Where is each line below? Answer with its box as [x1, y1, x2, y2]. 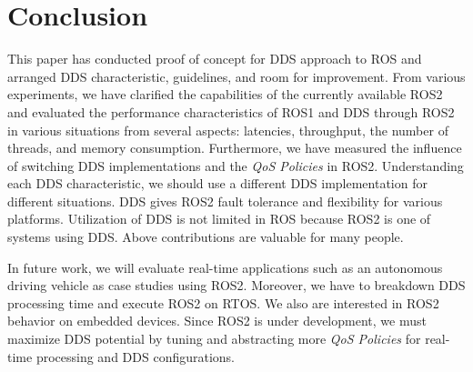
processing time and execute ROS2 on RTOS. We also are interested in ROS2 [7, 293, 439, 312]
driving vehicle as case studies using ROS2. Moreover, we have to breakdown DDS [7, 276, 466, 295]
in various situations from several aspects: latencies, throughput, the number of [7, 120, 448, 139]
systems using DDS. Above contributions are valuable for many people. [7, 227, 404, 246]
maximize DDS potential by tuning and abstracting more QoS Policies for [7, 329, 421, 348]
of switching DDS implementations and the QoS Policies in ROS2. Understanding [7, 156, 464, 175]
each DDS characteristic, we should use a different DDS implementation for [7, 174, 428, 193]
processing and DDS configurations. [35, 347, 235, 366]
